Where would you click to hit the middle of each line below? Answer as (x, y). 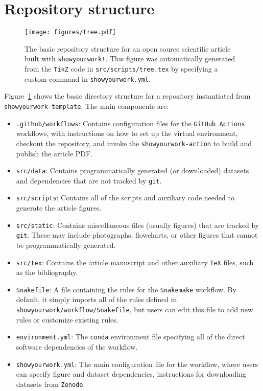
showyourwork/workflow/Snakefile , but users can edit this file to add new (135, 309)
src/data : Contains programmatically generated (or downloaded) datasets (133, 170)
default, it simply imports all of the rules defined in (97, 299)
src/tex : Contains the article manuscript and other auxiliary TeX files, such (135, 262)
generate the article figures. (59, 208)
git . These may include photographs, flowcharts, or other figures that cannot (137, 235)
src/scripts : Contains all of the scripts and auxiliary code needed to (125, 198)
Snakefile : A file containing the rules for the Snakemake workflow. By (126, 289)
